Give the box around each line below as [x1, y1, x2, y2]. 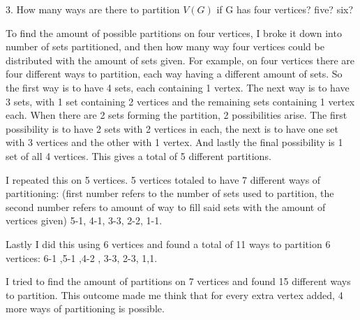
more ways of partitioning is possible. [6, 301, 165, 316]
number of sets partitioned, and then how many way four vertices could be [6, 39, 324, 54]
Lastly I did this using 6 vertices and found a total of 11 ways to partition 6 [6, 236, 331, 251]
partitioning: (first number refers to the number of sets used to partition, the [6, 186, 334, 201]
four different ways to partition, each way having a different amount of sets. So [6, 66, 343, 81]
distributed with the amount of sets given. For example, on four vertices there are [6, 52, 355, 67]
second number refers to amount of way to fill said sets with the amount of [6, 199, 326, 214]
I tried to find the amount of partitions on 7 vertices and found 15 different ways [6, 274, 351, 289]
